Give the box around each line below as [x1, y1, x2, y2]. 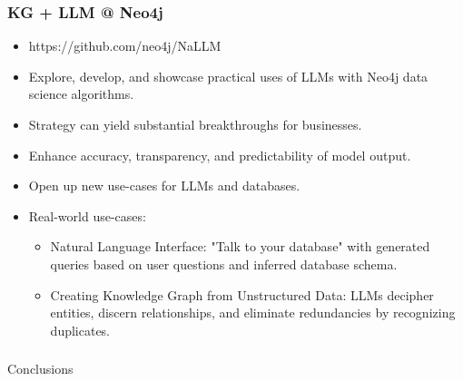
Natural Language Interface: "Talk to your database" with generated [50, 237, 430, 256]
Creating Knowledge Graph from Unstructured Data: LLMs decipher [50, 285, 434, 304]
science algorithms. [28, 84, 134, 103]
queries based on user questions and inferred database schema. [50, 254, 398, 273]
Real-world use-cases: [28, 206, 146, 225]
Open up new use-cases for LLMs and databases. [28, 176, 300, 195]
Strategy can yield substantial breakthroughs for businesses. [28, 115, 362, 133]
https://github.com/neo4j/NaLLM [28, 36, 222, 55]
